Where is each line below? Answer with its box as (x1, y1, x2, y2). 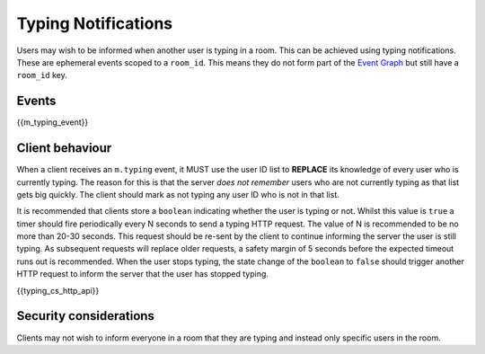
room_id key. (16, 70, 67, 81)
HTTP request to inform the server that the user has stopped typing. (16, 269, 269, 279)
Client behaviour (16, 140, 112, 156)
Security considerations (16, 308, 154, 323)
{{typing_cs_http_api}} (16, 285, 100, 296)
